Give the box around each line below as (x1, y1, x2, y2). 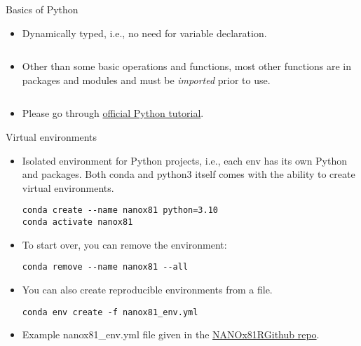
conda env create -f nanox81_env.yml (22, 307, 198, 317)
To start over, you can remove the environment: (22, 237, 227, 251)
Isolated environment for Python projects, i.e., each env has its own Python (22, 153, 348, 167)
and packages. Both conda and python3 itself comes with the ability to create (22, 167, 355, 181)
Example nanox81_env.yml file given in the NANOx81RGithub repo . (22, 327, 320, 342)
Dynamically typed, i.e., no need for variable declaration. (22, 25, 267, 40)
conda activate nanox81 (22, 217, 133, 227)
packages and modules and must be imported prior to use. (22, 72, 271, 87)
